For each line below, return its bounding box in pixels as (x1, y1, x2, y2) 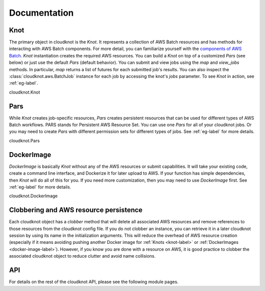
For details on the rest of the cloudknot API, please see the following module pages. (9, 279, 179, 285)
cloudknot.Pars (9, 137, 40, 143)
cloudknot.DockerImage (9, 193, 58, 199)
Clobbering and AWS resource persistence (9, 206, 143, 214)
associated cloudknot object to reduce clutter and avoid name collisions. (9, 253, 156, 259)
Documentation (9, 7, 74, 18)
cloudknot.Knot (9, 89, 40, 95)
